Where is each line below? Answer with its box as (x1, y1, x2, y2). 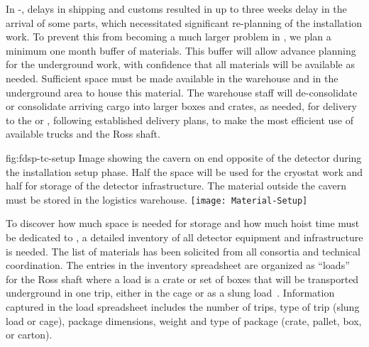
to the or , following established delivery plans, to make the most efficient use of (6, 112, 354, 127)
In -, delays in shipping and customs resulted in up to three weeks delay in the (6, 1, 347, 16)
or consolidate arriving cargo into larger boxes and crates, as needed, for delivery (6, 99, 357, 114)
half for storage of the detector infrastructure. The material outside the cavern (6, 178, 347, 193)
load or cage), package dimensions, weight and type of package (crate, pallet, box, (6, 313, 362, 328)
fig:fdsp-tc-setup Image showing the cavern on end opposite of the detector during (6, 150, 362, 165)
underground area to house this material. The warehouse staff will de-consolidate (6, 84, 358, 99)
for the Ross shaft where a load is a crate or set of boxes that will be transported (6, 271, 359, 286)
